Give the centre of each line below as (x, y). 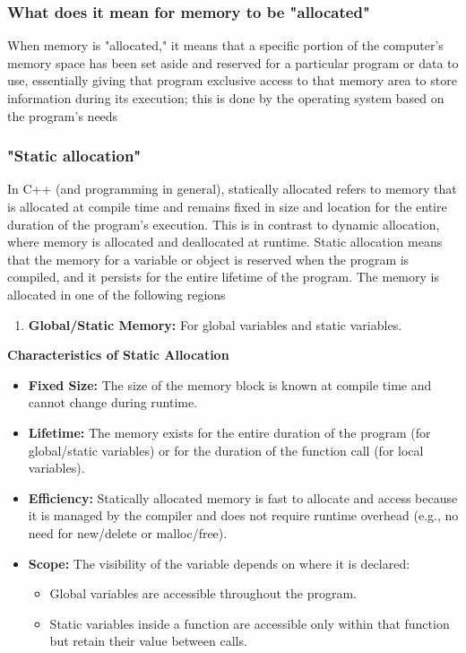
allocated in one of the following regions (116, 294)
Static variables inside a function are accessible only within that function (250, 623)
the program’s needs (63, 115)
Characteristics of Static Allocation (118, 355)
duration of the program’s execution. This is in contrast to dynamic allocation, (224, 224)
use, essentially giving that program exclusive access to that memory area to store (232, 80)
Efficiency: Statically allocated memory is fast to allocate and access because (243, 497)
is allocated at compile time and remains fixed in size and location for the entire (227, 206)
